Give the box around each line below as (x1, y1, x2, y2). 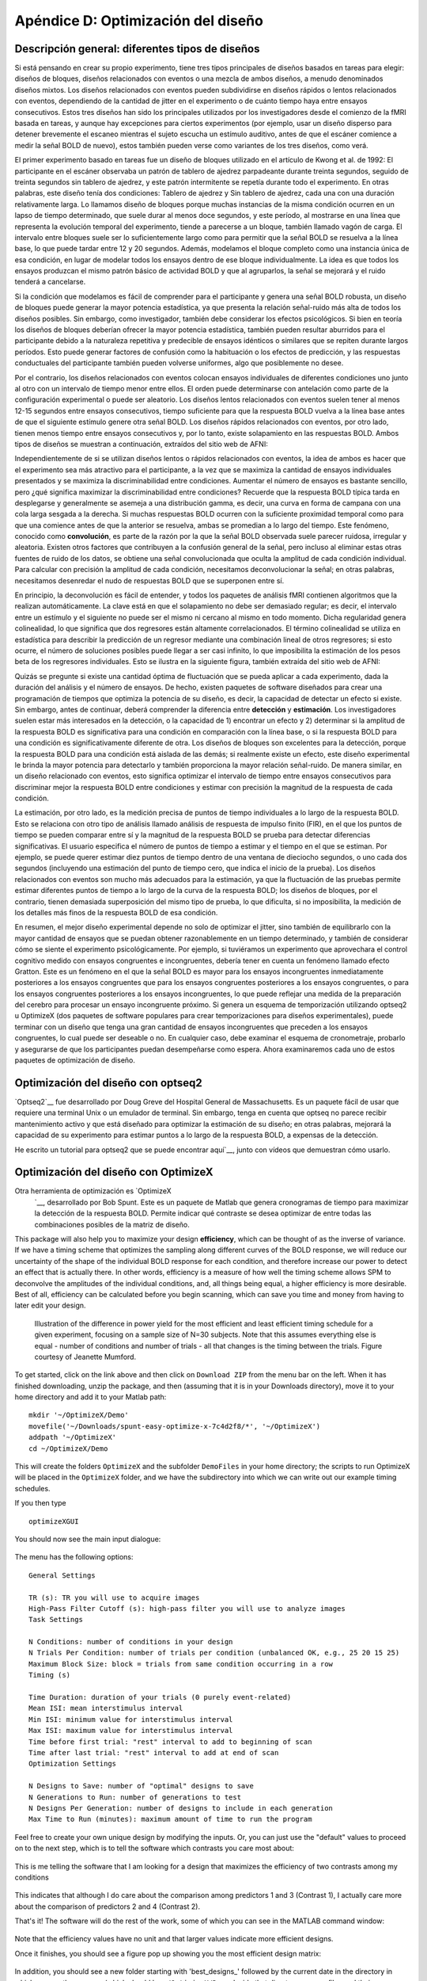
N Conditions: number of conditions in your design (28, 1637, 233, 1647)
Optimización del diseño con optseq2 (14, 1076, 203, 1090)
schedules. (14, 1483, 51, 1493)
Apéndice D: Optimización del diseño (14, 12, 264, 29)
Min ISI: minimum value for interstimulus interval (28, 1715, 233, 1723)
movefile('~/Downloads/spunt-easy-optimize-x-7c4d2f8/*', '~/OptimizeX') (28, 1422, 321, 1430)
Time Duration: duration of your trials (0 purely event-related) (28, 1693, 292, 1702)
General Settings (28, 1571, 96, 1580)
